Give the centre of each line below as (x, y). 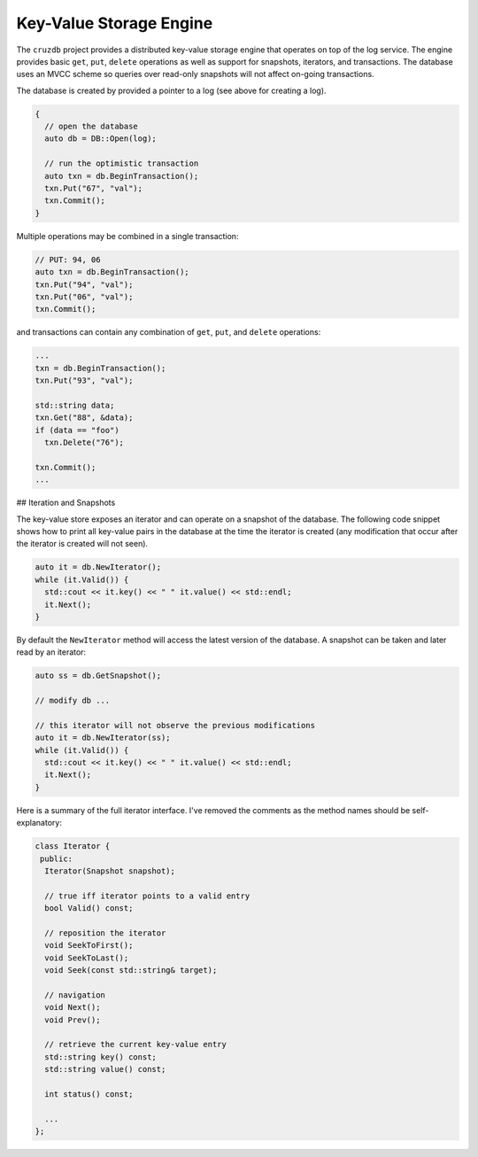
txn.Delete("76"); (84, 443)
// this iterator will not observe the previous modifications (175, 725)
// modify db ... (73, 701)
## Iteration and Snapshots (66, 503)
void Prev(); (73, 1020)
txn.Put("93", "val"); (84, 380)
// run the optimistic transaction (122, 163)
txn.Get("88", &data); (84, 418)
